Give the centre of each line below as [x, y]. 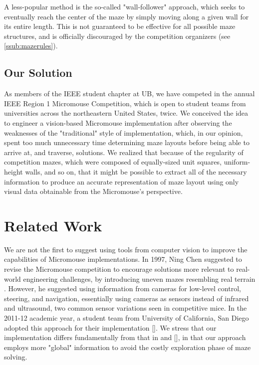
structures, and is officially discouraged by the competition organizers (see [117, 36]
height [13, 171]
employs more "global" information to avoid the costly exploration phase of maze [128, 347]
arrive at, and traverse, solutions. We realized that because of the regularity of [124, 152]
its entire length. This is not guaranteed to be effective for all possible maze [120, 26]
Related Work [53, 225]
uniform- [237, 162]
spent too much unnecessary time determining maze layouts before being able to [127, 142]
